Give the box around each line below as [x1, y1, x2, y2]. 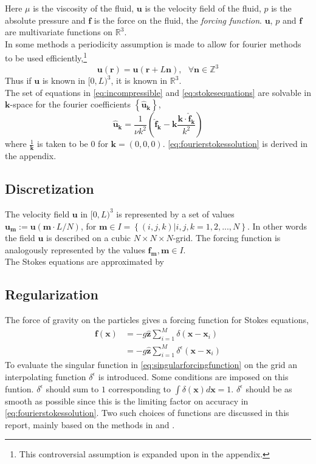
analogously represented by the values [5, 243, 145, 256]
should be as [246, 382, 292, 395]
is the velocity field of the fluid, [145, 2, 261, 14]
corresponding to [108, 382, 171, 395]
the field [5, 231, 35, 244]
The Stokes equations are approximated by [5, 255, 164, 268]
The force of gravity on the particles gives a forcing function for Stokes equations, [5, 313, 309, 326]
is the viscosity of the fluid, [33, 2, 134, 14]
